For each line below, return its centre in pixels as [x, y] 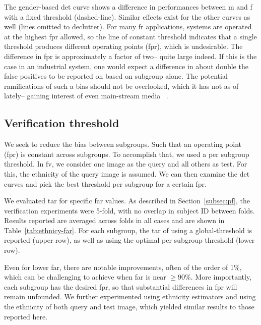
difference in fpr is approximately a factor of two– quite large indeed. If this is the [130, 56]
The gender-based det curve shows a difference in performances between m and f [128, 7]
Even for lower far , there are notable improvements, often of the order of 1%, [123, 267]
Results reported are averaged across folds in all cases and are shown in [114, 220]
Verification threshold [62, 123]
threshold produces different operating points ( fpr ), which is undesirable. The [123, 46]
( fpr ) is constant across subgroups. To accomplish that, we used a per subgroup [127, 154]
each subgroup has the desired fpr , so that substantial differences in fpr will [121, 286]
